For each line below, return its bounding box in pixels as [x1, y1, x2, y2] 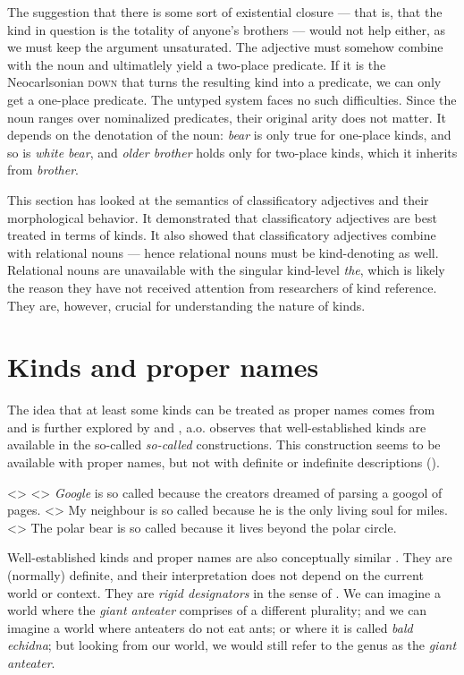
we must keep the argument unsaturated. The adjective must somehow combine [7, 38, 443, 56]
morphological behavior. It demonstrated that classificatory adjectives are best [7, 208, 437, 226]
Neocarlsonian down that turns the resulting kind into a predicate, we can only [7, 73, 442, 91]
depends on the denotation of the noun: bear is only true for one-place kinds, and [7, 125, 451, 144]
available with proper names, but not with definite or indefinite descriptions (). [7, 453, 440, 471]
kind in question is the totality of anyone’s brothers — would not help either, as [7, 20, 446, 38]
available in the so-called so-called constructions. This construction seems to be [7, 435, 441, 454]
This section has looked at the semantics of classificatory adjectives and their [7, 190, 429, 209]
